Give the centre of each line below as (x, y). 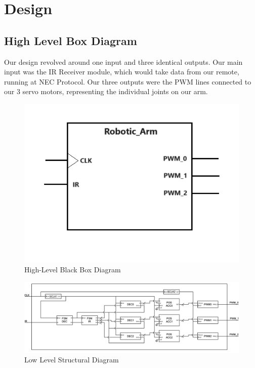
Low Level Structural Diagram (72, 360)
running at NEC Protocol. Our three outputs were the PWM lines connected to (128, 81)
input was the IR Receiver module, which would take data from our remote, (122, 72)
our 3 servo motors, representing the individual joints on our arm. (106, 91)
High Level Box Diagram (71, 40)
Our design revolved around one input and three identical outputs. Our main (123, 62)
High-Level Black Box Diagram (73, 270)
